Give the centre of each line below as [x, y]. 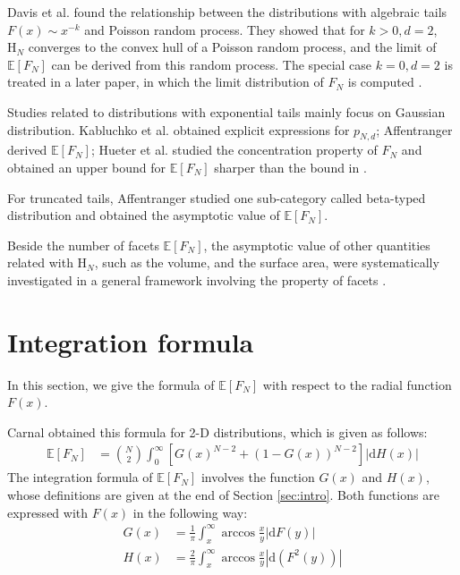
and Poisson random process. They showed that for [225, 29]
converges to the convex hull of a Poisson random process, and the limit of [232, 47]
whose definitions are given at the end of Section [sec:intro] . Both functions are [223, 495]
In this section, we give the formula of [111, 384]
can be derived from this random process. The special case [212, 64]
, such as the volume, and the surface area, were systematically [267, 262]
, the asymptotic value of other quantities [317, 245]
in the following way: [190, 512]
